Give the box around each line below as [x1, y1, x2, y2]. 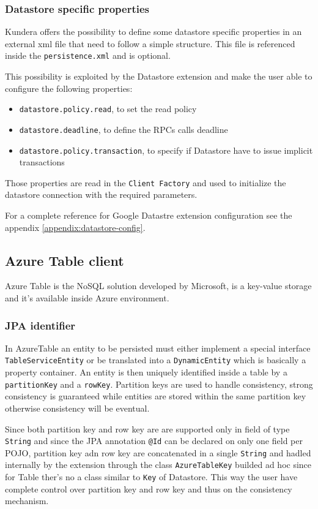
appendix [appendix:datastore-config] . [5, 221, 146, 233]
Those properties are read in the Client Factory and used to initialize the [5, 176, 286, 189]
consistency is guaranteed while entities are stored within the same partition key [5, 390, 306, 402]
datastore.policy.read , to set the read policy [19, 102, 197, 115]
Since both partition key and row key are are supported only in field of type [5, 422, 290, 435]
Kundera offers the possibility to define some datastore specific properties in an [5, 25, 302, 38]
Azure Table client [5, 251, 124, 270]
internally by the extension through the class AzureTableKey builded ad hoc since [5, 458, 312, 471]
